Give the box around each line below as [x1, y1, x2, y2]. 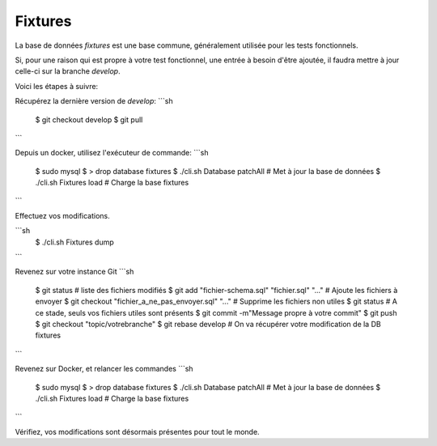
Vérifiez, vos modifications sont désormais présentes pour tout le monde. [15, 427, 260, 436]
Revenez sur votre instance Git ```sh [15, 267, 134, 277]
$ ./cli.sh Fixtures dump [35, 237, 115, 247]
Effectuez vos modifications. [15, 210, 111, 220]
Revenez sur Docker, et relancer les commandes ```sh [15, 364, 193, 374]
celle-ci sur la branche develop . [15, 66, 121, 76]
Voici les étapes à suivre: [15, 81, 99, 91]
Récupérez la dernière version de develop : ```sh [15, 96, 173, 106]
